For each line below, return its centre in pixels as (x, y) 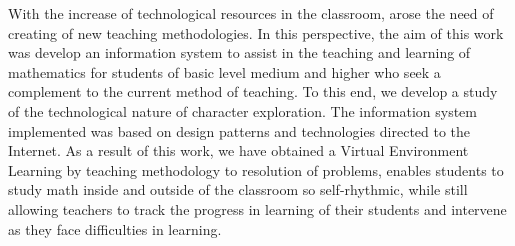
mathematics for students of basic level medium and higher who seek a (224, 71)
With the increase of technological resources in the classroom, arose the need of (251, 13)
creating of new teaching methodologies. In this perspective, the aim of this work (256, 32)
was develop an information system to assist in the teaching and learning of (239, 52)
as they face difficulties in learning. (115, 228)
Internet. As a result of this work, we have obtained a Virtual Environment (238, 150)
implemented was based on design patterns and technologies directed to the (239, 130)
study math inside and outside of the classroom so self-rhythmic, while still (238, 189)
